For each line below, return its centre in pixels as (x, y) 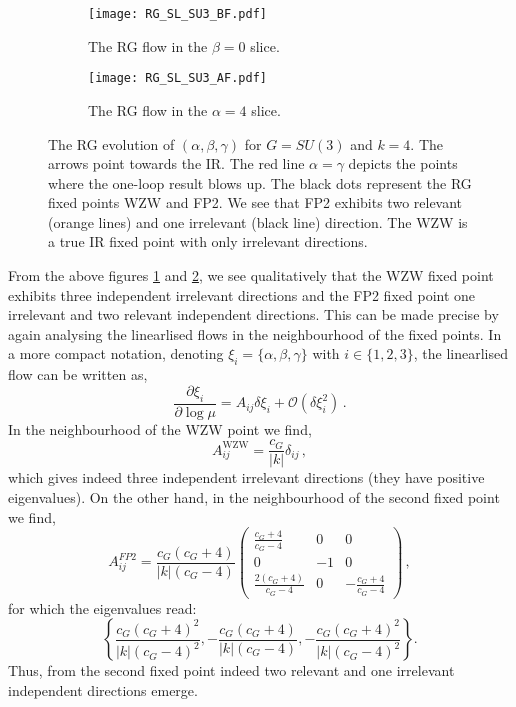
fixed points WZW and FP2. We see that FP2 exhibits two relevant (255, 202)
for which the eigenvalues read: (102, 607)
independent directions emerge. (103, 689)
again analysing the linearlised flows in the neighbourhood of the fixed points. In (255, 333)
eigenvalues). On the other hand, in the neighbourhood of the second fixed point (254, 496)
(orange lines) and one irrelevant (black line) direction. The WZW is (258, 221)
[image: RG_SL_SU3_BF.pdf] (177, 14)
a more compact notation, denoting (116, 353)
